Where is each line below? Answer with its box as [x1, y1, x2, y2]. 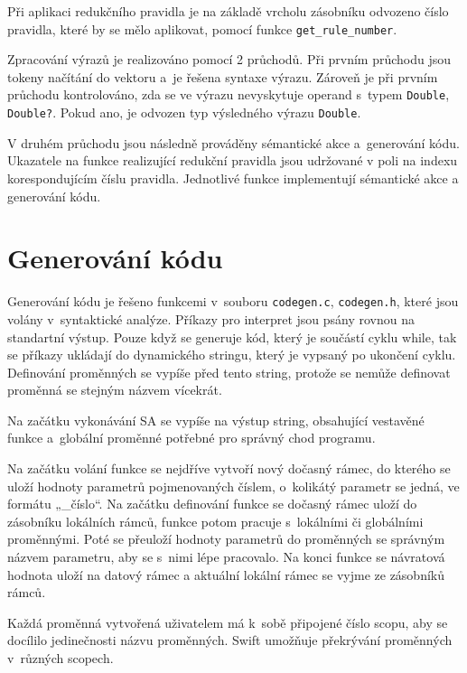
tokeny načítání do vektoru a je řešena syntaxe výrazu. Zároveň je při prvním [7, 67, 438, 86]
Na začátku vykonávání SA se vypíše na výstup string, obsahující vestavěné [7, 410, 425, 429]
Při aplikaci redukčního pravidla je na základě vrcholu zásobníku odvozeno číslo [7, 2, 449, 20]
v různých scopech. [7, 649, 114, 667]
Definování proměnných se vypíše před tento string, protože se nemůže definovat [7, 362, 451, 381]
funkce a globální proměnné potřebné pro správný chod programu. [7, 428, 376, 447]
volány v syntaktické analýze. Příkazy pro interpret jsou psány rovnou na [7, 309, 415, 328]
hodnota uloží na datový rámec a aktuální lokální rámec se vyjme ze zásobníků [7, 565, 445, 584]
